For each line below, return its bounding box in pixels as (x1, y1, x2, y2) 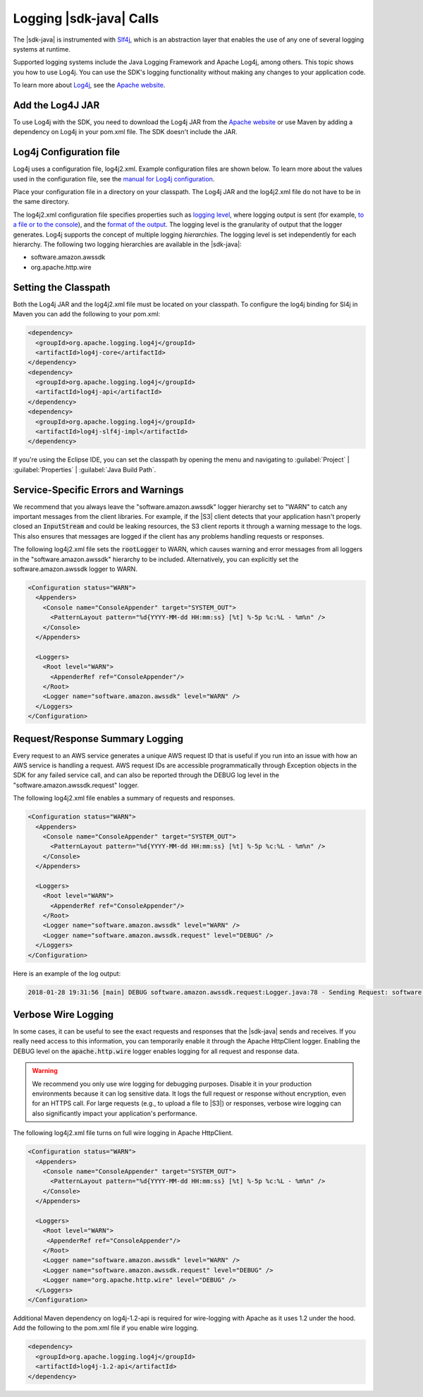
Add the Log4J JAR (13, 99, 100, 111)
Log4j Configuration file (13, 146, 121, 158)
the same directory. (13, 198, 70, 206)
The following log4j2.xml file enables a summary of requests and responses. (13, 794, 235, 803)
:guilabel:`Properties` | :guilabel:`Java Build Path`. (13, 465, 157, 474)
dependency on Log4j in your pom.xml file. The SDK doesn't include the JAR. (13, 128, 238, 136)
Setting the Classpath (13, 281, 111, 293)
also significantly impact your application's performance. (32, 1109, 197, 1117)
